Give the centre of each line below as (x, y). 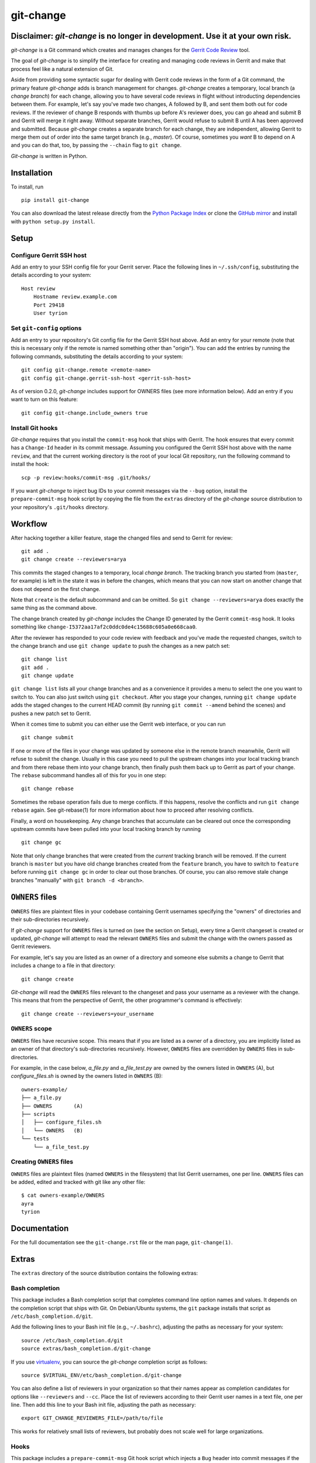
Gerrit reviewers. (31, 947)
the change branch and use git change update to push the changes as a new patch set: (121, 645)
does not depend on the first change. (56, 589)
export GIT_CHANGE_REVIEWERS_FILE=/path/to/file (92, 1418)
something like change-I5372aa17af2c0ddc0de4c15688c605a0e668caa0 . (104, 627)
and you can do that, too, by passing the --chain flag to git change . (96, 145)
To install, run (27, 187)
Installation (32, 173)
